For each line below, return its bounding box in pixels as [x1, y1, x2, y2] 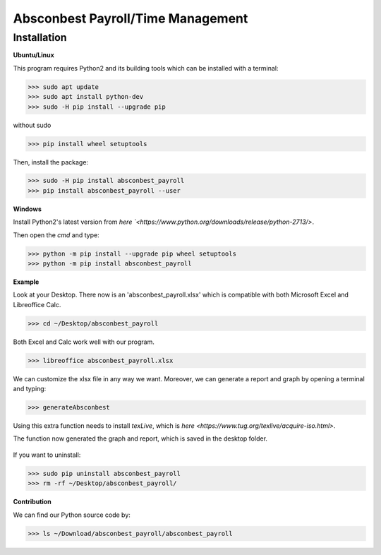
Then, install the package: [13, 157, 88, 166]
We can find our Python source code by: [13, 511, 131, 519]
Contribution [13, 498, 52, 506]
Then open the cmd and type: [13, 230, 99, 239]
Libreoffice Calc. [13, 300, 61, 309]
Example [13, 277, 40, 286]
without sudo [13, 121, 52, 129]
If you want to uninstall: [13, 450, 81, 459]
